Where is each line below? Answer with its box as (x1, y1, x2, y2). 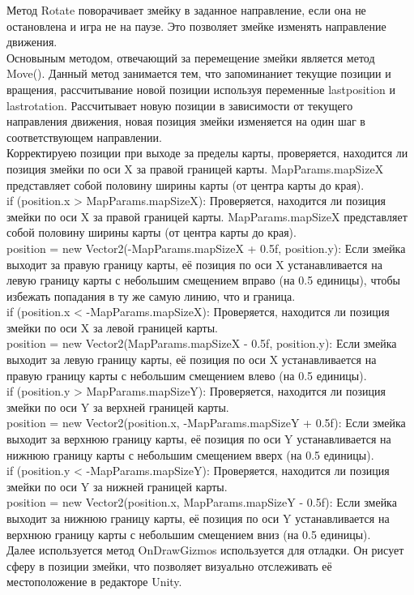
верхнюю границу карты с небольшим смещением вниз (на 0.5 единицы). (6, 525, 371, 542)
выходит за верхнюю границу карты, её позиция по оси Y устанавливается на (6, 430, 391, 447)
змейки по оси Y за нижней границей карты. (6, 477, 228, 494)
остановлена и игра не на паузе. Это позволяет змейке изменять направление (6, 17, 386, 34)
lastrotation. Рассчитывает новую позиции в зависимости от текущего (6, 96, 353, 113)
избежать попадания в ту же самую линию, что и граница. (6, 287, 296, 304)
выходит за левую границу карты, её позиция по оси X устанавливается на (6, 351, 377, 368)
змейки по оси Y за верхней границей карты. (6, 398, 229, 415)
